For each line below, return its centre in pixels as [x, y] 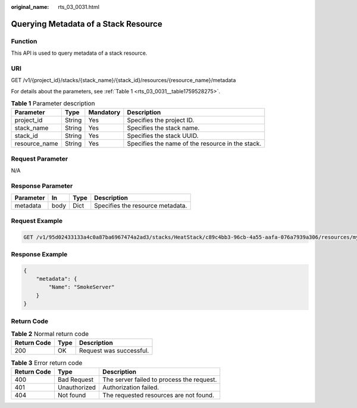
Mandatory [104, 112]
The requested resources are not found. [158, 395]
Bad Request [75, 379]
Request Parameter [40, 159]
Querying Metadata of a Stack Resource [87, 24]
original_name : [30, 7]
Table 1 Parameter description [53, 103]
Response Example [39, 254]
